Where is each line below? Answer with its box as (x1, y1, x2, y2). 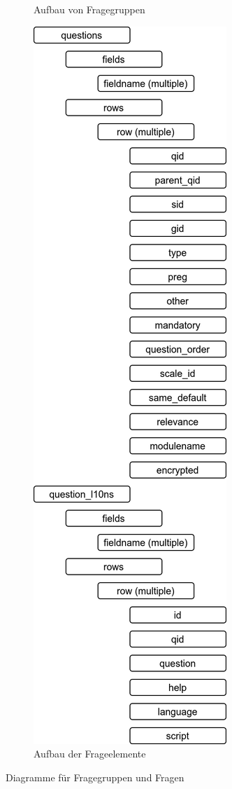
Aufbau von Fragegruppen (34, 2, 145, 16)
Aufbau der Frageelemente (34, 746, 146, 761)
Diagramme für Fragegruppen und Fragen (6, 769, 184, 784)
